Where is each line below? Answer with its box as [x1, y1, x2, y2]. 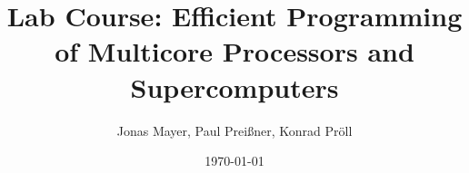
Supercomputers [130, 68, 339, 105]
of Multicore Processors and [55, 33, 414, 70]
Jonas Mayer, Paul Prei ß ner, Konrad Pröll [116, 120, 353, 139]
